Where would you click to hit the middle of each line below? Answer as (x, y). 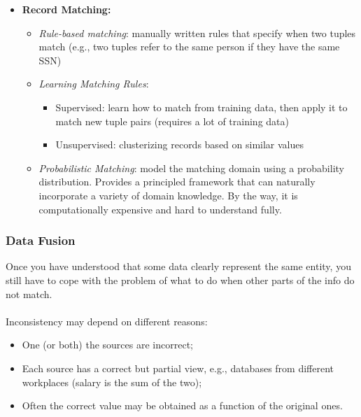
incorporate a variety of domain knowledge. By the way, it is (168, 195)
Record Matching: (66, 9)
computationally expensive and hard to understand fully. (160, 209)
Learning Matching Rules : (94, 84)
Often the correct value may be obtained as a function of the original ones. (182, 405)
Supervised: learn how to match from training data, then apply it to (201, 107)
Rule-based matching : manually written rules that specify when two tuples (197, 33)
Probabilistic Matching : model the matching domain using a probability (191, 168)
